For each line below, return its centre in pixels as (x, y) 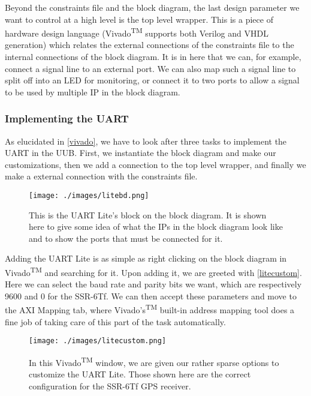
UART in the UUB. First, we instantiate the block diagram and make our (141, 153)
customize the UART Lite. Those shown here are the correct (140, 374)
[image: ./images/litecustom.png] (98, 341)
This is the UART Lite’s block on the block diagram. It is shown (148, 214)
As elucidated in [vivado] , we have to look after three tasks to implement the (146, 141)
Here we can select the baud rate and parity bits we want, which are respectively (153, 284)
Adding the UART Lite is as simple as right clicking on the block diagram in (146, 258)
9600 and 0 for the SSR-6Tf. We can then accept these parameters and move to (151, 295)
